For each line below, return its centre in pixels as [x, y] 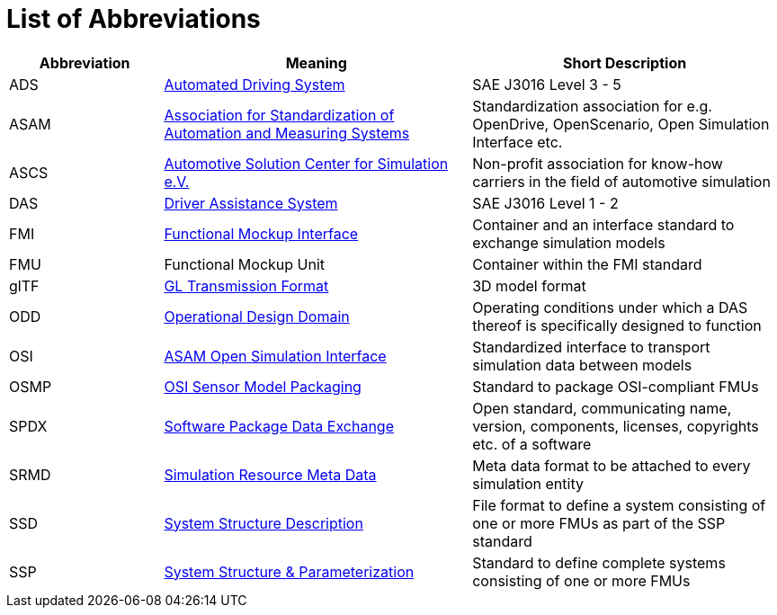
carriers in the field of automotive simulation [621, 181]
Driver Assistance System [251, 203]
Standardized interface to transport [591, 347]
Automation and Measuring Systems [287, 133]
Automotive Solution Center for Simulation [306, 163]
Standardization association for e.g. [592, 106]
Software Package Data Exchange [279, 426]
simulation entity [528, 483]
